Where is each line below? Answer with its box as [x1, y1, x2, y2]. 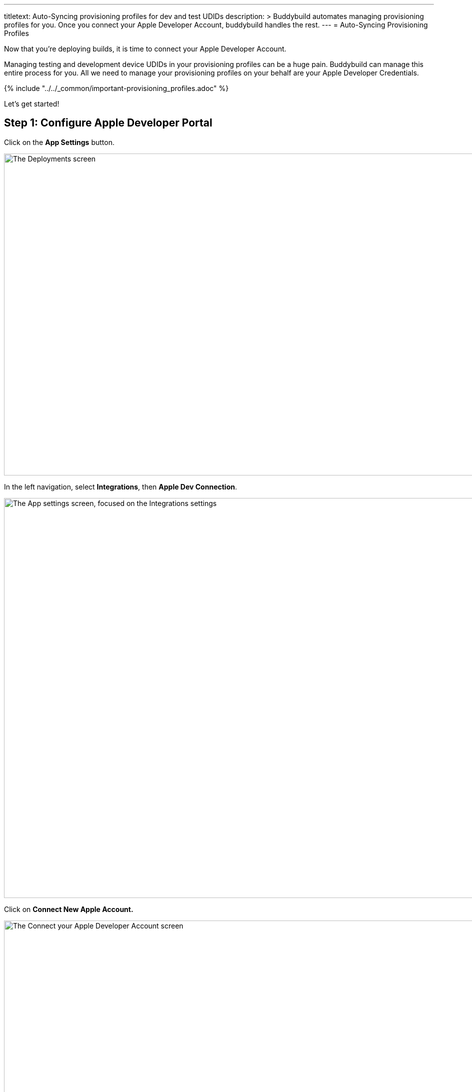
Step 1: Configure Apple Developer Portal [4, 116, 212, 129]
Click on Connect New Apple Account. [4, 904, 133, 913]
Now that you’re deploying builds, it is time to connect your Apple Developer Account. [4, 44, 286, 53]
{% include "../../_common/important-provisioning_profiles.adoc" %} [4, 84, 229, 92]
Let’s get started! [4, 99, 59, 108]
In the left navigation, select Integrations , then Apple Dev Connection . [4, 482, 237, 491]
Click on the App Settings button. [4, 137, 114, 146]
